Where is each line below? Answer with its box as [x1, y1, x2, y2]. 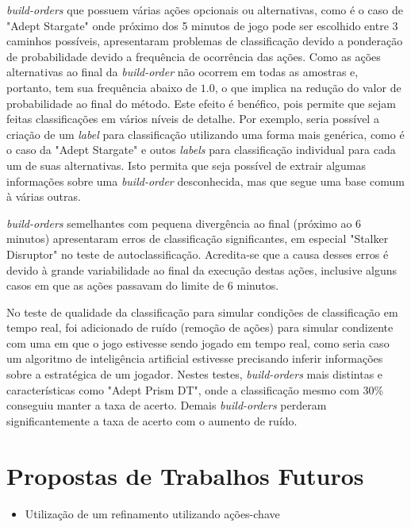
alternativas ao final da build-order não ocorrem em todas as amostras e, [6, 63, 359, 80]
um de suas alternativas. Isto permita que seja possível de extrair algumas [6, 156, 367, 173]
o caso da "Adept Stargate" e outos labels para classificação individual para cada [6, 141, 396, 158]
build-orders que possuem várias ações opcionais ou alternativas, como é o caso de [6, 2, 403, 17]
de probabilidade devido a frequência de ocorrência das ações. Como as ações [6, 48, 381, 64]
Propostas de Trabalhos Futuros [6, 459, 364, 491]
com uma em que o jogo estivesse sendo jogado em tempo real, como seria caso [6, 334, 390, 351]
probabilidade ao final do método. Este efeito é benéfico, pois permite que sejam [6, 94, 396, 111]
